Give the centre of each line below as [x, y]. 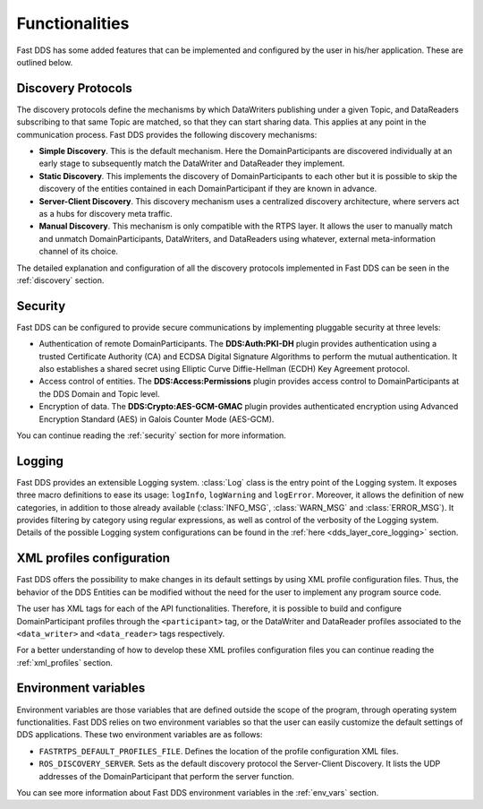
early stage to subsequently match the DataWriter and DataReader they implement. [192, 164]
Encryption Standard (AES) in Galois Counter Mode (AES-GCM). [157, 419]
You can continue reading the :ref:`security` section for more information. [151, 435]
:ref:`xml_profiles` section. [65, 662]
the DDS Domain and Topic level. [99, 393]
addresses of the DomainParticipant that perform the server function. [166, 776]
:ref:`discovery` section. [60, 280]
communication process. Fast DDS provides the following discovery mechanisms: [167, 134]
